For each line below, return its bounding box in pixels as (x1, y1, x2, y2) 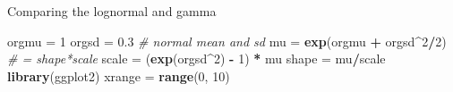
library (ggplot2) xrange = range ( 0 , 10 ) (7, 66, 230, 85)
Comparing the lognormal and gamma (7, 2, 217, 20)
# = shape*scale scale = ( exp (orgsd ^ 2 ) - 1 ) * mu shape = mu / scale (7, 49, 386, 68)
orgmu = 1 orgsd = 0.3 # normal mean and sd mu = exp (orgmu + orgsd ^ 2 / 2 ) (7, 31, 447, 50)
